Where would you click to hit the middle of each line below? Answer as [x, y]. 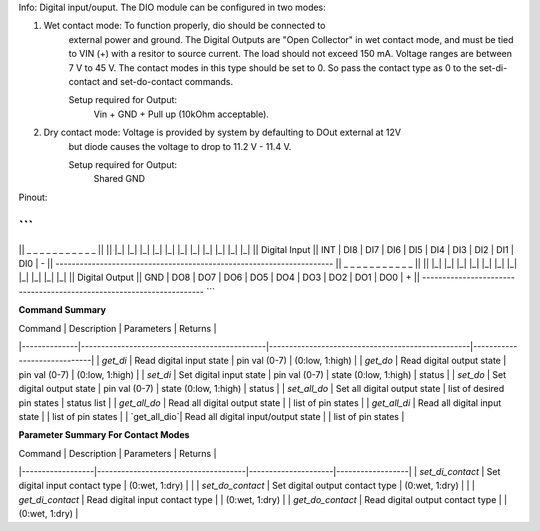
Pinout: [33, 197]
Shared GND [119, 179]
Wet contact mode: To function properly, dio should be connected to [184, 26]
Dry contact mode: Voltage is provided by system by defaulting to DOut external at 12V [222, 132]
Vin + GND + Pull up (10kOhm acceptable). [181, 114]
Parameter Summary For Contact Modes [104, 435]
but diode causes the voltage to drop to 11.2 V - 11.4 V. [180, 146]
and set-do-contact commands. [167, 81]
